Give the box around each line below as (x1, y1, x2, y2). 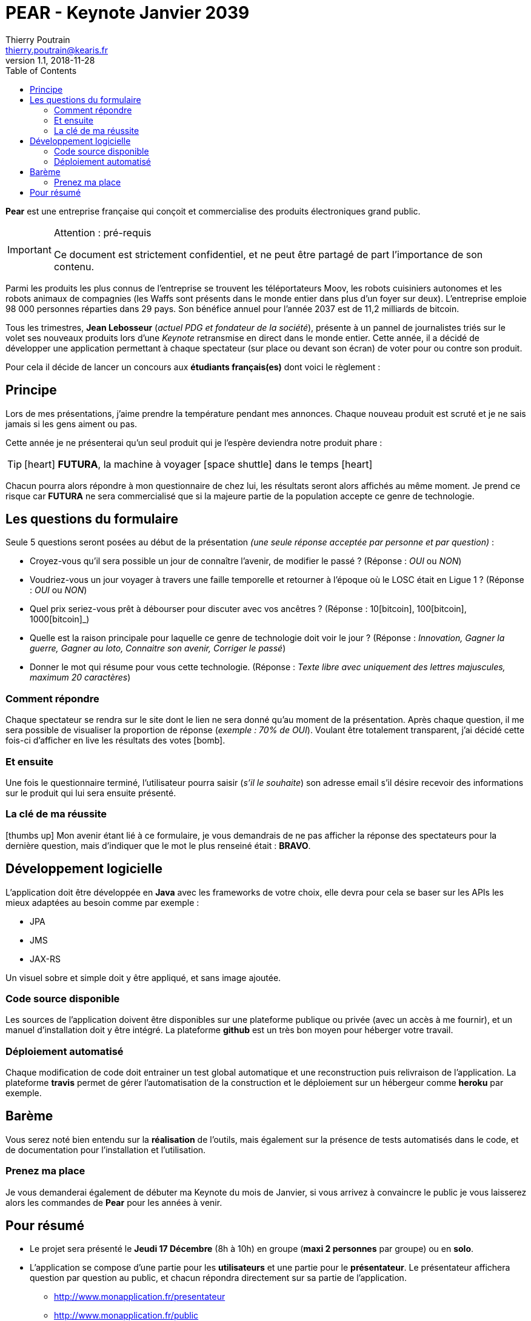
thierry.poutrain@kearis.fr (5, 44, 109, 55)
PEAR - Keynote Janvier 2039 (5, 2, 250, 23)
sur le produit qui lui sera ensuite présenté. (5, 787, 176, 798)
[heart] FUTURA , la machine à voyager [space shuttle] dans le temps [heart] (24, 458, 373, 470)
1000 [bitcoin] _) (30, 614, 90, 625)
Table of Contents (5, 65, 77, 76)
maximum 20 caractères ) (30, 672, 131, 683)
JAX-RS (30, 953, 61, 964)
